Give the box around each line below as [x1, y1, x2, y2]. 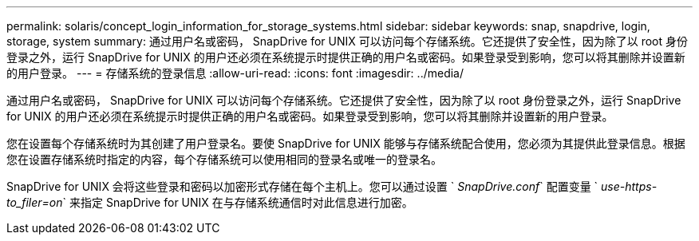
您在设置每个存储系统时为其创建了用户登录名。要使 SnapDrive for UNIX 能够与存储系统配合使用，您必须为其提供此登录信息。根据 [6, 136, 685, 150]
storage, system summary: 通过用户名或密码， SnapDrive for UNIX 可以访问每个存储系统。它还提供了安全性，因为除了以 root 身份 [6, 34, 689, 48]
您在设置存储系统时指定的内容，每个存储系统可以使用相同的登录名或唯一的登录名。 [6, 152, 442, 166]
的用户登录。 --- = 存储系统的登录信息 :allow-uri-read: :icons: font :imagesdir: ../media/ [6, 66, 464, 80]
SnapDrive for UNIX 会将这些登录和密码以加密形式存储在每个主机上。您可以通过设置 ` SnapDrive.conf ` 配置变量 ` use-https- [6, 180, 658, 193]
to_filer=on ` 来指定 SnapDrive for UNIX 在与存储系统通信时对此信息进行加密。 [6, 196, 413, 209]
